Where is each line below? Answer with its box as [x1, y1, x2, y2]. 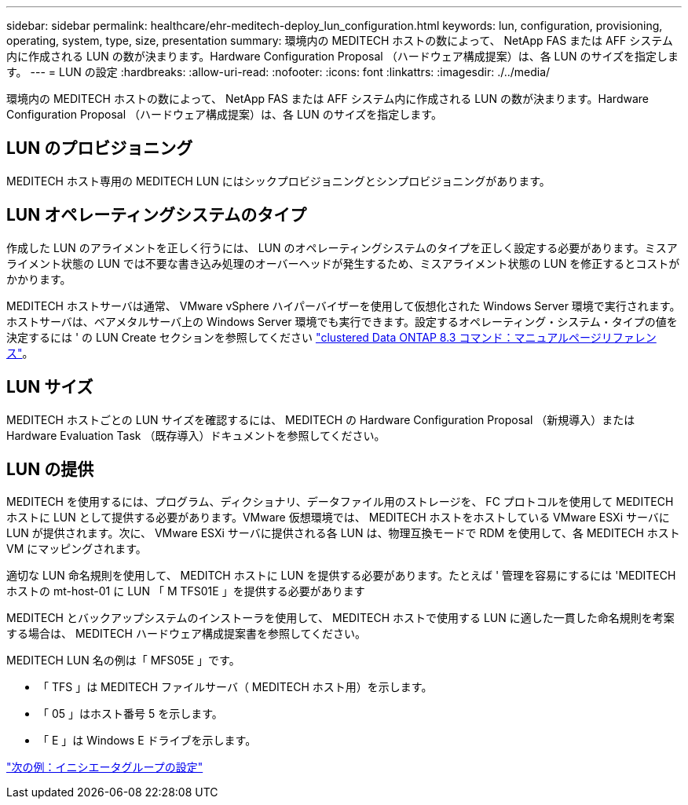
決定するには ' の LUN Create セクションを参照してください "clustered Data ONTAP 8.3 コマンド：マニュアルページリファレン [6, 330, 657, 344]
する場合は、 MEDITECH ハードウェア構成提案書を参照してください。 [6, 627, 367, 641]
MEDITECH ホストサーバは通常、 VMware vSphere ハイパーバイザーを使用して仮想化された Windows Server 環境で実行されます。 [6, 298, 681, 313]
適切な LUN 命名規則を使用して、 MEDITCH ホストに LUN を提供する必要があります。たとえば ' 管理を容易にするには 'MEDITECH [6, 569, 676, 583]
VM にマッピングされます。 [6, 542, 147, 556]
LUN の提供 [6, 459, 94, 479]
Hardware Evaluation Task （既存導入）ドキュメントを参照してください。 [6, 428, 386, 442]
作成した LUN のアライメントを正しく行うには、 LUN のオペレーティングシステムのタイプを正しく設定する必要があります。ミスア [6, 240, 678, 254]
